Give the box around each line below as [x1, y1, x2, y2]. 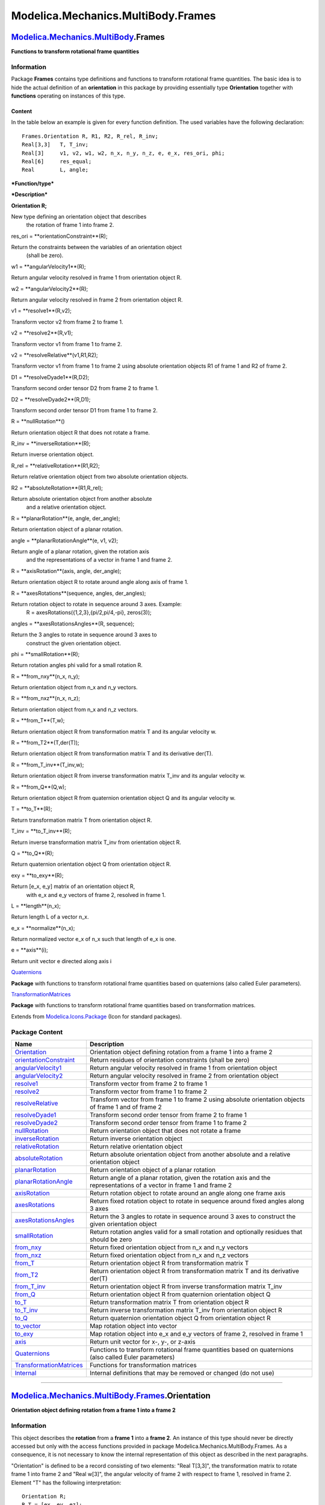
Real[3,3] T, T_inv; [22, 141, 89, 148]
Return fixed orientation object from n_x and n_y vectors [89, 1243, 249, 1252]
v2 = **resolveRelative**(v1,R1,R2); [11, 351, 99, 358]
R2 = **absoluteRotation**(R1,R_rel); [11, 484, 104, 491]
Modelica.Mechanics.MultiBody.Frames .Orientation [11, 1391, 211, 1401]
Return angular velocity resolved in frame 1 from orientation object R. [11, 274, 182, 281]
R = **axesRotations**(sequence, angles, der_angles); [11, 589, 146, 597]
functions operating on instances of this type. [11, 92, 126, 99]
